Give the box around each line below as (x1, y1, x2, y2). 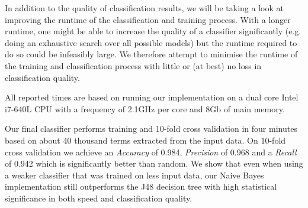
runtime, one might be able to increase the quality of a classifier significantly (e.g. (5, 25, 301, 37)
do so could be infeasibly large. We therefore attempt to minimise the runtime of (5, 48, 298, 60)
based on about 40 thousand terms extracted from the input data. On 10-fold (5, 134, 286, 146)
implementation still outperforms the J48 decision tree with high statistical (5, 180, 277, 193)
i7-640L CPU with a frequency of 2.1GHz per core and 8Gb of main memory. (5, 102, 285, 115)
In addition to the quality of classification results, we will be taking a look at (5, 2, 284, 14)
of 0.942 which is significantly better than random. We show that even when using (5, 157, 303, 170)
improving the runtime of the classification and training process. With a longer (5, 13, 291, 25)
